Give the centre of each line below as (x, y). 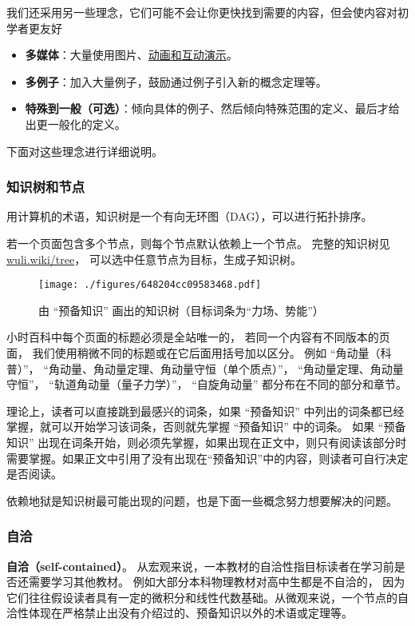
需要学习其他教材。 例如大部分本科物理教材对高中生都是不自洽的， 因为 (217, 582)
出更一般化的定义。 (75, 124)
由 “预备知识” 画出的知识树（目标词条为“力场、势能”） (181, 310)
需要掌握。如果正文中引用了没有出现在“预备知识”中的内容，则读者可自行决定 (207, 458)
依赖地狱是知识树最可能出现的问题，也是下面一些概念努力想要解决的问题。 (202, 500)
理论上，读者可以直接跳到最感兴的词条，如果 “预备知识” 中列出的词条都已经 (206, 411)
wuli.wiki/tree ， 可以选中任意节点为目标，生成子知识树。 (154, 259)
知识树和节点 (46, 187)
